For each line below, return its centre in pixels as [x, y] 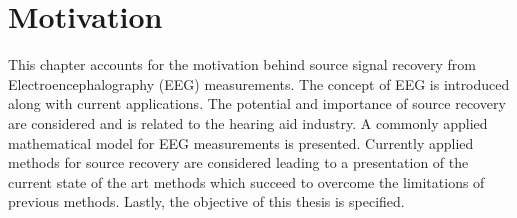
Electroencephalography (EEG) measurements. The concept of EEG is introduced [259, 83]
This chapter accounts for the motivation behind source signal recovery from [242, 64]
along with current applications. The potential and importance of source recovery [257, 103]
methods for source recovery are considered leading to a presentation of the [238, 162]
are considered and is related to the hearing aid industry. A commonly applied [248, 122]
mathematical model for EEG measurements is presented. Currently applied [241, 142]
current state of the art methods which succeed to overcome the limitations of [246, 181]
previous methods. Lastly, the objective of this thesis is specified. [206, 201]
